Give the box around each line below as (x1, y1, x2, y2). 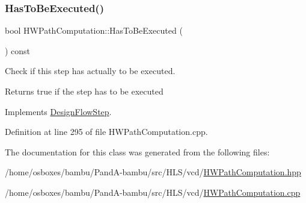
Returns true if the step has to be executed (5, 85, 164, 97)
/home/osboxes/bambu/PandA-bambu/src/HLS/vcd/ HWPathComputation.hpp (5, 166, 301, 178)
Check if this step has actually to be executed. (5, 64, 176, 77)
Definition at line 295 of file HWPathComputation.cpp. (5, 125, 208, 138)
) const (5, 44, 31, 57)
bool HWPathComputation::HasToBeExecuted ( (5, 24, 183, 37)
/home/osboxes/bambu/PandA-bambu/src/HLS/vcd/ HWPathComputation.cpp (5, 186, 301, 198)
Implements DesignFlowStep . (5, 105, 112, 117)
